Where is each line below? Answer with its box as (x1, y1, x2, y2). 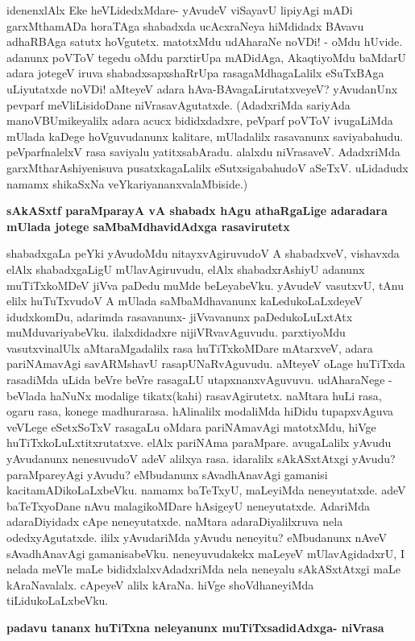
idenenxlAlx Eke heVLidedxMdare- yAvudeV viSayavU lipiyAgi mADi (6, 2, 353, 18)
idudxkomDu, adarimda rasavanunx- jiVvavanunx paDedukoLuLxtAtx (6, 308, 353, 325)
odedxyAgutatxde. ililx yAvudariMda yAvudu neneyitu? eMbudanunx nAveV (6, 529, 387, 545)
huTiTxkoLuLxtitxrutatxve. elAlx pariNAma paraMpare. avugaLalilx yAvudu (6, 434, 392, 451)
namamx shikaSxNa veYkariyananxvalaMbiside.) (6, 175, 248, 192)
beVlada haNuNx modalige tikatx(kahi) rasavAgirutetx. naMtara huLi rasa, (6, 387, 382, 403)
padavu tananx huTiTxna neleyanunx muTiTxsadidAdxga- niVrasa (6, 618, 384, 635)
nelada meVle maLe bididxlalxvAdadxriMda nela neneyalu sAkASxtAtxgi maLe (6, 560, 400, 577)
